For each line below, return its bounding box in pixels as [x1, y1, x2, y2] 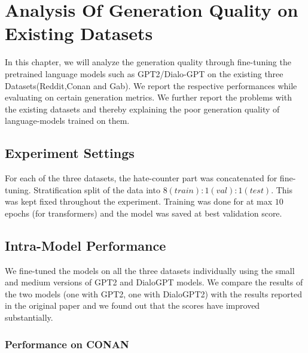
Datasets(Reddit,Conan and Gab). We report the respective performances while [5, 79, 297, 92]
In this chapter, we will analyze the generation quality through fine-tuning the [5, 56, 291, 68]
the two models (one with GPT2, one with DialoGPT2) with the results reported [5, 287, 302, 300]
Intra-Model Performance [5, 236, 166, 254]
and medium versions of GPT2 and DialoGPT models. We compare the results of [5, 276, 303, 288]
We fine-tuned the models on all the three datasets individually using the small [5, 264, 295, 276]
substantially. [5, 311, 53, 324]
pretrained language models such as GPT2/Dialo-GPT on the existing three [5, 67, 283, 80]
